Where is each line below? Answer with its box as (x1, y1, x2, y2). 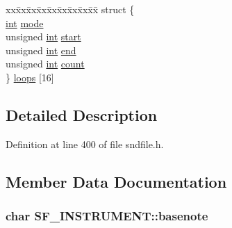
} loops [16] (6, 70, 54, 84)
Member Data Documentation (6, 170, 227, 192)
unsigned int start (6, 29, 81, 44)
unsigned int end (6, 42, 76, 57)
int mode (6, 15, 44, 30)
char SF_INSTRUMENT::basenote (6, 207, 208, 225)
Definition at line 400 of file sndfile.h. (6, 136, 164, 151)
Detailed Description (6, 104, 158, 125)
